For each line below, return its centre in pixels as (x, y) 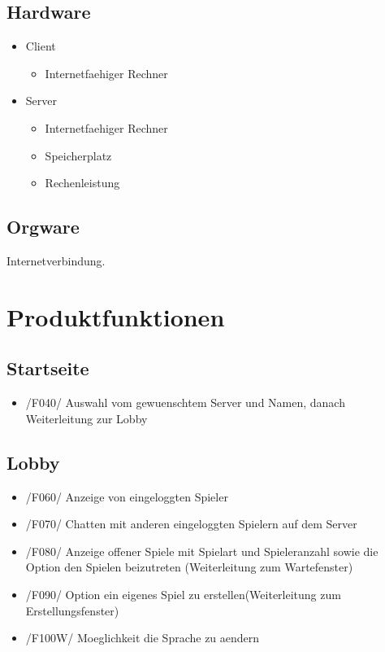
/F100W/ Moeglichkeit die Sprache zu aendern (143, 638)
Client (41, 46)
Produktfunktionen (116, 316)
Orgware (43, 227)
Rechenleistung (82, 183)
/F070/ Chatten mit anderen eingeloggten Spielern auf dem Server (191, 524)
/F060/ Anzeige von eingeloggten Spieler (127, 496)
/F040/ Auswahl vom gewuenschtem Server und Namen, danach (185, 403)
